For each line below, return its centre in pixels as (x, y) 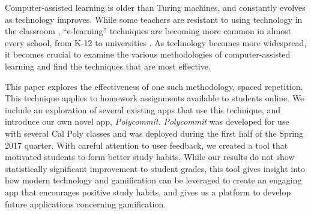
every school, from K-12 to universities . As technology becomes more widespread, (156, 42)
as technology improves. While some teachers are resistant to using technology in (154, 19)
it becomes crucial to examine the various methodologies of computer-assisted (148, 54)
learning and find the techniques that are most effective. (108, 66)
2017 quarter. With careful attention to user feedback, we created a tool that (146, 145)
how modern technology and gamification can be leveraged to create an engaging (153, 180)
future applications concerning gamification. (86, 204)
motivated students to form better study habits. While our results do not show (150, 157)
